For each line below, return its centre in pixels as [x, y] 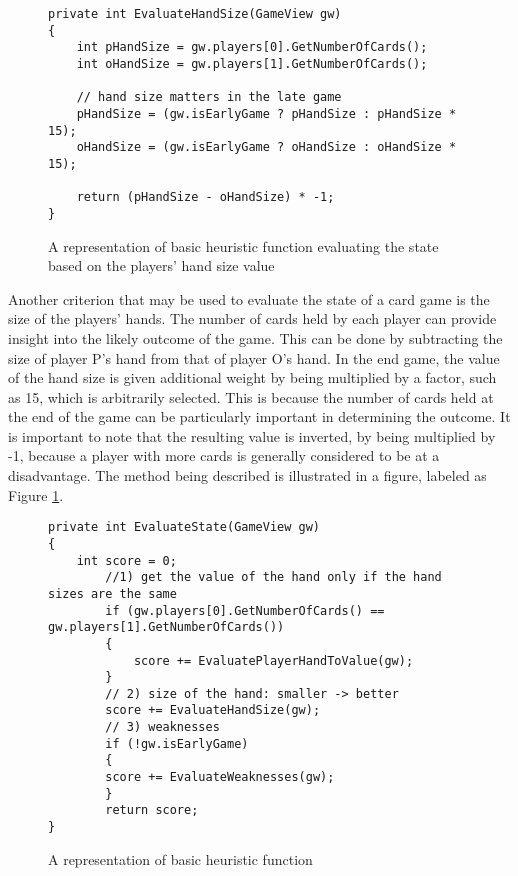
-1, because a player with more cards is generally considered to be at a [224, 455]
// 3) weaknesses [162, 727]
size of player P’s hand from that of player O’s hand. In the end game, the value [254, 357]
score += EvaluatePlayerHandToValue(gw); [273, 660]
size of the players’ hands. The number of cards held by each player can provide [252, 318]
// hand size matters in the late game [209, 97]
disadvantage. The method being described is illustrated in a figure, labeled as [247, 475]
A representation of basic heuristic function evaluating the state [243, 245]
